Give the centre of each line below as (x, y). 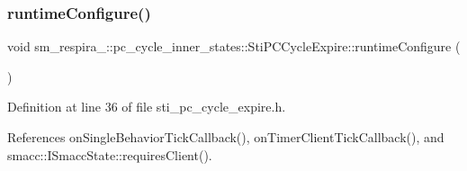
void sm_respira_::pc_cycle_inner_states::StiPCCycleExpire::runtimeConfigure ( (234, 46)
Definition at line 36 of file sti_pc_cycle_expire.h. (147, 107)
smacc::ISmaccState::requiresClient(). (110, 154)
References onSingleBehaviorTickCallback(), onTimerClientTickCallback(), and (226, 137)
